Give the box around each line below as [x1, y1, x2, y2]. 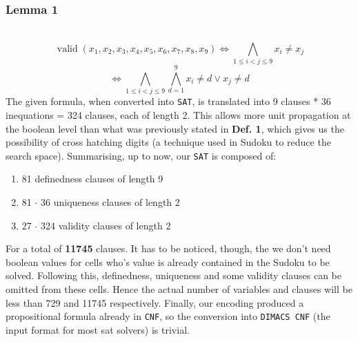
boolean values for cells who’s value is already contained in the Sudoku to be [6, 254, 330, 269]
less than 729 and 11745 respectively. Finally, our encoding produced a [6, 295, 304, 310]
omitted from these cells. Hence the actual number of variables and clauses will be [6, 281, 352, 296]
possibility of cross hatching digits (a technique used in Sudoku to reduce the [6, 135, 331, 149]
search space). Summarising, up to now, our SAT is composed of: [6, 148, 277, 162]
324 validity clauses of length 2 [41, 218, 171, 232]
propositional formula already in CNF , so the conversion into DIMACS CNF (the [6, 309, 330, 323]
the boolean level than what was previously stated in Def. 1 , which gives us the [6, 121, 344, 135]
